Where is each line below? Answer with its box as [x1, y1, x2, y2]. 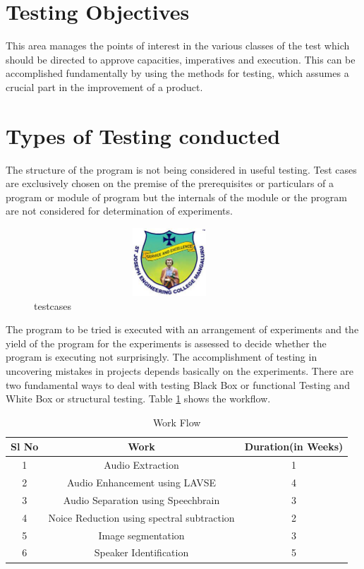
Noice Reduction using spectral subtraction [48, 510, 235, 525]
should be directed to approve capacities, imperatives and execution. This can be [6, 52, 356, 66]
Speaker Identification [94, 545, 189, 560]
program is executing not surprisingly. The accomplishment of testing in [6, 349, 317, 364]
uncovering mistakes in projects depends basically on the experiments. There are [6, 363, 353, 378]
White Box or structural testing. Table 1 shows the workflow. [6, 391, 271, 406]
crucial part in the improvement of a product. [6, 79, 203, 94]
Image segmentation [98, 527, 185, 542]
